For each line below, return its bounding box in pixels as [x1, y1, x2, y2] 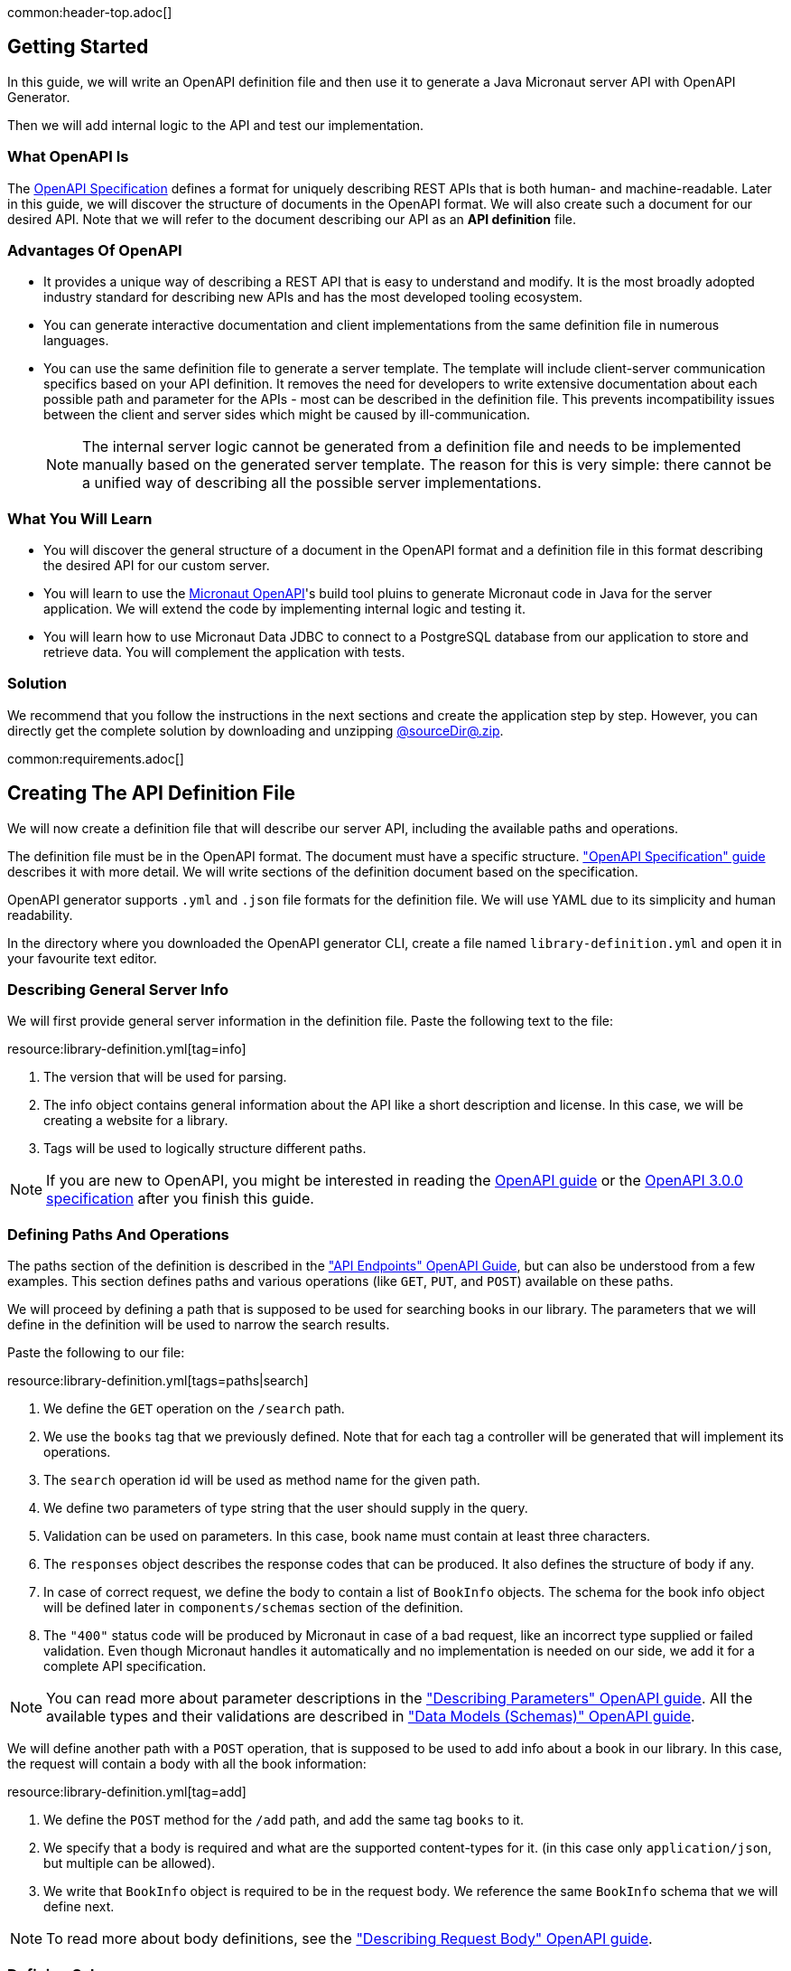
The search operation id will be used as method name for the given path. [43, 1472, 480, 1488]
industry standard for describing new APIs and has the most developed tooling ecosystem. [43, 289, 583, 305]
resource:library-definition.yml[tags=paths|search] [7, 1373, 309, 1389]
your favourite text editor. [7, 950, 157, 966]
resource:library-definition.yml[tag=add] [7, 1784, 247, 1800]
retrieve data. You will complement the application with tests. [43, 644, 405, 661]
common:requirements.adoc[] [7, 750, 184, 766]
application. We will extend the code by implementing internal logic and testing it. [43, 601, 526, 617]
